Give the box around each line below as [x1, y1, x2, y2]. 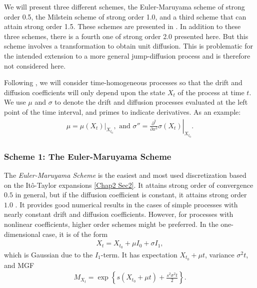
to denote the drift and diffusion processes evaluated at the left [54, 97, 248, 107]
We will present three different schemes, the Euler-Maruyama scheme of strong [4, 2, 245, 12]
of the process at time [177, 87, 244, 97]
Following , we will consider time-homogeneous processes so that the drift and [4, 77, 242, 88]
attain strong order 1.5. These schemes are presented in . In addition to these [4, 21, 241, 32]
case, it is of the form [42, 228, 108, 239]
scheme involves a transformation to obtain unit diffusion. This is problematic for [4, 41, 253, 51]
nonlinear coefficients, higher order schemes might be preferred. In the [4, 218, 218, 229]
